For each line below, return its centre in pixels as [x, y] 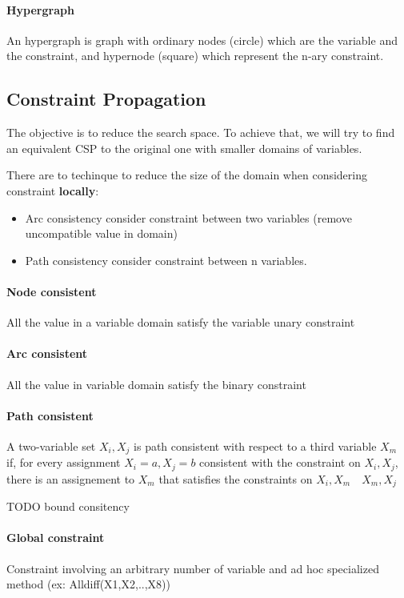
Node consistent [52, 291]
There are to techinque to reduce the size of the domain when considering [187, 175]
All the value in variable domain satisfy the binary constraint [156, 384]
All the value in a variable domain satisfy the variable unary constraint [181, 322]
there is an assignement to [71, 478]
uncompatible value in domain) [101, 233]
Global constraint [56, 538]
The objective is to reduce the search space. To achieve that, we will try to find [201, 132]
